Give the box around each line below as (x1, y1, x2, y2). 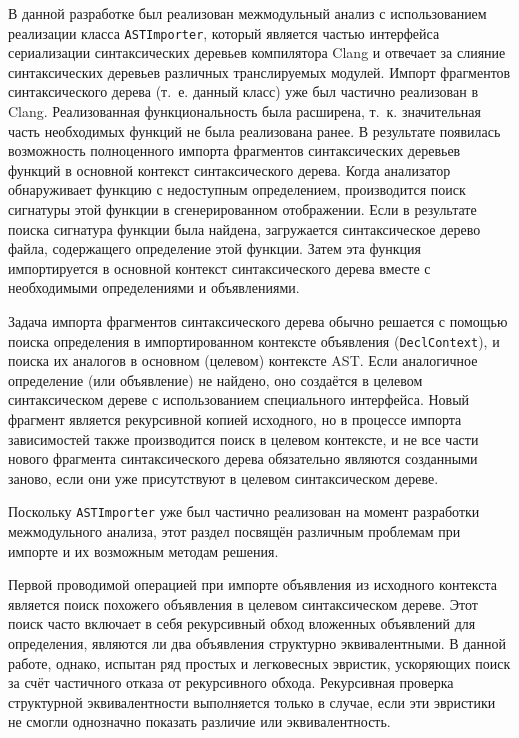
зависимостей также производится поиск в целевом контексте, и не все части (8, 428, 479, 449)
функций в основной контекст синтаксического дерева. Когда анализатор (8, 159, 451, 180)
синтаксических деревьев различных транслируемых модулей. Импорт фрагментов (8, 61, 511, 82)
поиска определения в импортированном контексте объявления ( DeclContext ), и (8, 330, 500, 351)
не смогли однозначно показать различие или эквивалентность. (8, 711, 391, 732)
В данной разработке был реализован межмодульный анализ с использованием (8, 3, 487, 23)
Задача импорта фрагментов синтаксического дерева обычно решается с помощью (8, 310, 508, 331)
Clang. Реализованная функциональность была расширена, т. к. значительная (8, 101, 481, 122)
